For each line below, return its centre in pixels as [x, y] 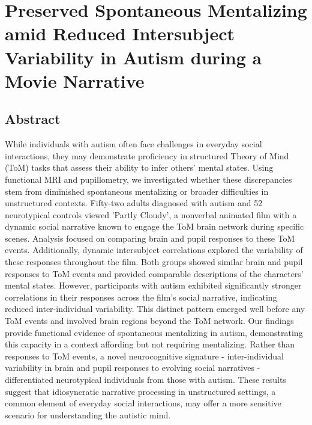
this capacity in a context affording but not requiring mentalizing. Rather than [150, 344]
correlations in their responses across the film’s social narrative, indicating [141, 297]
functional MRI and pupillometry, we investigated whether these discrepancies [148, 179]
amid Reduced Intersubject [120, 33]
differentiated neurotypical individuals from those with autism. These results [145, 380]
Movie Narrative [75, 80]
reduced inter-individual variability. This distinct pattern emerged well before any [155, 309]
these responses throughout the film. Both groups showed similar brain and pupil [154, 262]
